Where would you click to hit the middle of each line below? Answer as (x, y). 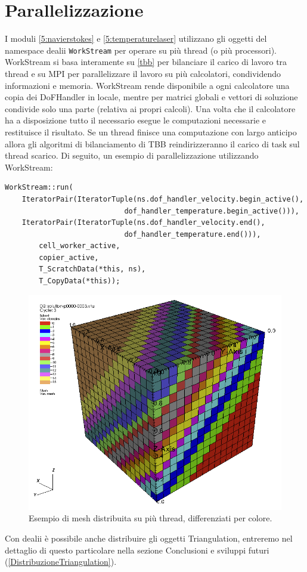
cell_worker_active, (80, 246)
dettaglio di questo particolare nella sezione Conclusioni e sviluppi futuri (137, 550)
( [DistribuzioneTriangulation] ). (61, 562)
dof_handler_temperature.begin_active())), (212, 211)
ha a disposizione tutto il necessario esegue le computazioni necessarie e (136, 120)
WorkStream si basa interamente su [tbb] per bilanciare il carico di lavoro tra (146, 62)
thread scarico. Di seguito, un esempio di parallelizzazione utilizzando (132, 155)
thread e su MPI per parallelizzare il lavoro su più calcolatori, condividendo (143, 73)
